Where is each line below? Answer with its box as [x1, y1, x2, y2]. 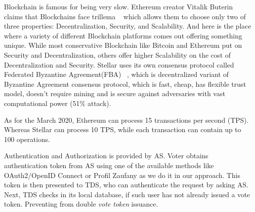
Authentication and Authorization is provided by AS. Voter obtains [4, 150, 209, 161]
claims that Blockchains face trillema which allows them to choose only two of [4, 11, 246, 21]
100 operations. [4, 134, 50, 144]
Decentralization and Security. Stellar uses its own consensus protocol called [4, 59, 234, 70]
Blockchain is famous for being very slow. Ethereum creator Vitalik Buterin [4, 1, 233, 11]
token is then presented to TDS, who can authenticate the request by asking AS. [4, 179, 249, 190]
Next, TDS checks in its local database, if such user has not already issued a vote [4, 189, 250, 199]
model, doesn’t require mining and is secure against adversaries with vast [4, 88, 225, 99]
